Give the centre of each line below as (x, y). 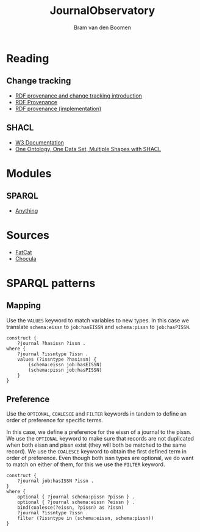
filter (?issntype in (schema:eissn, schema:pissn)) (86, 519)
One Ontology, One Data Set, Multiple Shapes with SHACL (88, 149)
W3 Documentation (39, 142)
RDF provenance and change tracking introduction (78, 96)
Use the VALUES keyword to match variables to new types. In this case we (98, 320)
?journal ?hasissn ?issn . (52, 343)
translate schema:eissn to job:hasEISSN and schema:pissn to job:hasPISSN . (98, 327)
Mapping (24, 306)
